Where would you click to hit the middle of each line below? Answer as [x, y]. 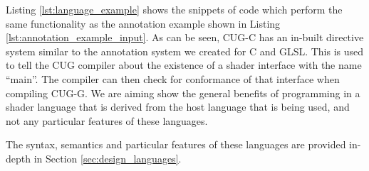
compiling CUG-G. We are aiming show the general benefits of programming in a [183, 93]
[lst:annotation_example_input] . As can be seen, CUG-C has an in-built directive [185, 37]
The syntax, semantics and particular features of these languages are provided [176, 144]
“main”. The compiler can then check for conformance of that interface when [173, 78]
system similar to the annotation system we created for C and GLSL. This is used [185, 51]
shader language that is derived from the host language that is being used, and [178, 107]
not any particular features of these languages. [107, 120]
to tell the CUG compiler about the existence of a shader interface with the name [184, 65]
